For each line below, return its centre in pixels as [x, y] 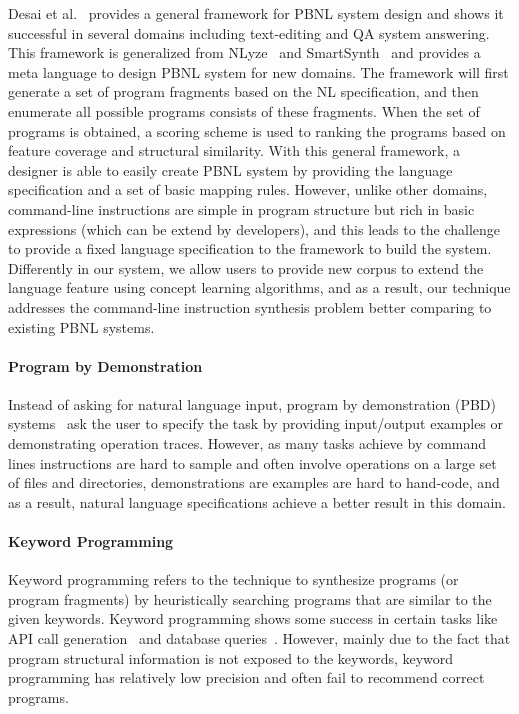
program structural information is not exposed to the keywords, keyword [231, 657]
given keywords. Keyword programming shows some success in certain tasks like [253, 618]
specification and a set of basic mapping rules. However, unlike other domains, [248, 189]
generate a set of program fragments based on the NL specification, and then [243, 91]
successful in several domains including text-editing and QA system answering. [249, 32]
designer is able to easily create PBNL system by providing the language [230, 169]
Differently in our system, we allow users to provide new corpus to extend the [246, 267]
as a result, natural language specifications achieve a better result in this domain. [257, 501]
